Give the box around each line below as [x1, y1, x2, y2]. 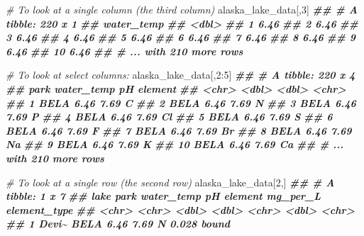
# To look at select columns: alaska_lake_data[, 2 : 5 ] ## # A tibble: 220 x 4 [6, 67, 355, 82]
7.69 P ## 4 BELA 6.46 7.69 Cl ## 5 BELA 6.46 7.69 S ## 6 [6, 109, 333, 124]
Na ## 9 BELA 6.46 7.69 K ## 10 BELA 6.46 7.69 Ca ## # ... [6, 137, 344, 152]
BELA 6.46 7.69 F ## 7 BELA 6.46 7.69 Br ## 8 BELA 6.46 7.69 [6, 123, 352, 137]
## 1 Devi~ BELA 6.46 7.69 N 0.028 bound [6, 216, 231, 231]
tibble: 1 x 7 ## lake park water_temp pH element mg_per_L [6, 189, 321, 203]
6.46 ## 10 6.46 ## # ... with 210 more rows [6, 43, 243, 58]
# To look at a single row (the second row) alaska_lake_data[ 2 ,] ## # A [6, 174, 335, 189]
